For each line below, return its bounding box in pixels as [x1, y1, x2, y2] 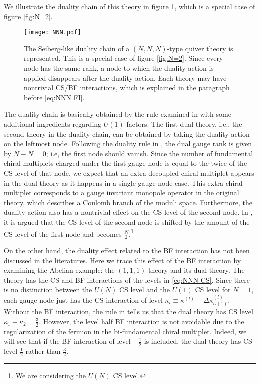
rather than [25, 346, 61, 356]
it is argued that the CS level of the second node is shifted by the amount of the [4, 216, 250, 227]
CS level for [195, 284, 231, 295]
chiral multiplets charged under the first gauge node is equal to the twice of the [4, 158, 247, 168]
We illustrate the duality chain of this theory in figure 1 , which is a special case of [4, 1, 255, 11]
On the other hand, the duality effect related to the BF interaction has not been [4, 245, 250, 256]
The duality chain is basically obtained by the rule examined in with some [4, 109, 231, 119]
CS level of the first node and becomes [4, 228, 122, 239]
